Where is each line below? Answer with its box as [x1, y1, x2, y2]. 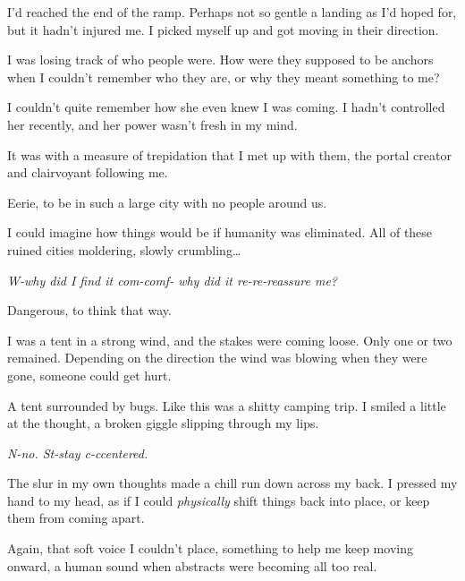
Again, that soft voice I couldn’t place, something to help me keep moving [7, 539, 413, 558]
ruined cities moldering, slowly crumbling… [7, 240, 241, 259]
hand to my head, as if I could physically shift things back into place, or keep [7, 491, 430, 509]
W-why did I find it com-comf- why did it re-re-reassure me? [7, 270, 338, 289]
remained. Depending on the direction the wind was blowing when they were [7, 348, 427, 367]
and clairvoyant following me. [7, 163, 168, 182]
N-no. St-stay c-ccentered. [7, 443, 148, 462]
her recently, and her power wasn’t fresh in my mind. [7, 115, 298, 133]
